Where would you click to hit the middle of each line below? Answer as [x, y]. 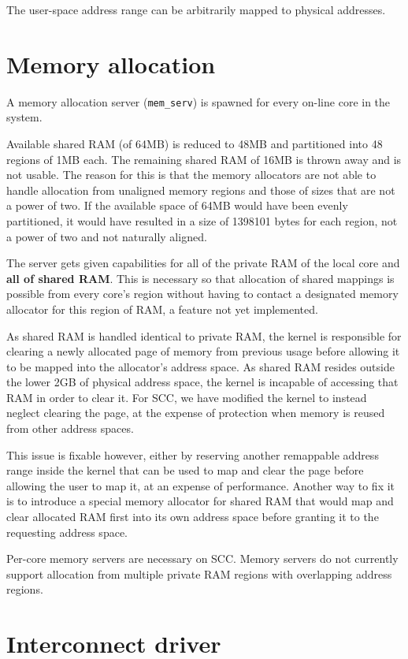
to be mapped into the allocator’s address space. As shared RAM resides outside [200, 366]
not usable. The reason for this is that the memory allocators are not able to [191, 175]
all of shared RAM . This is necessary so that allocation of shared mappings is [200, 278]
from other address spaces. [70, 428]
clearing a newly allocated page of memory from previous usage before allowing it [203, 351]
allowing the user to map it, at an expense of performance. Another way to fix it [201, 485]
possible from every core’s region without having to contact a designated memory [202, 294]
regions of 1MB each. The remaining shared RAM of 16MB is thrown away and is [204, 159]
